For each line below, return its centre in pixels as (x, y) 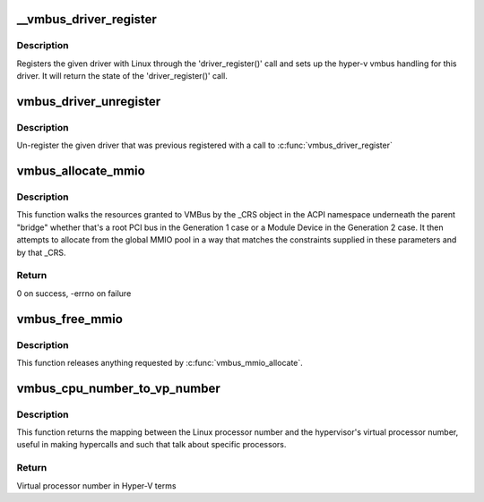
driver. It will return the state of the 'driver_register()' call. (122, 76)
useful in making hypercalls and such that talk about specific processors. (151, 445)
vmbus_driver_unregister (89, 102)
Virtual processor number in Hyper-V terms (96, 485)
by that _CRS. (41, 252)
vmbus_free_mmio (69, 319)
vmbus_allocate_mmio (81, 171)
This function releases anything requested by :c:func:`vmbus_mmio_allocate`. (160, 362)
